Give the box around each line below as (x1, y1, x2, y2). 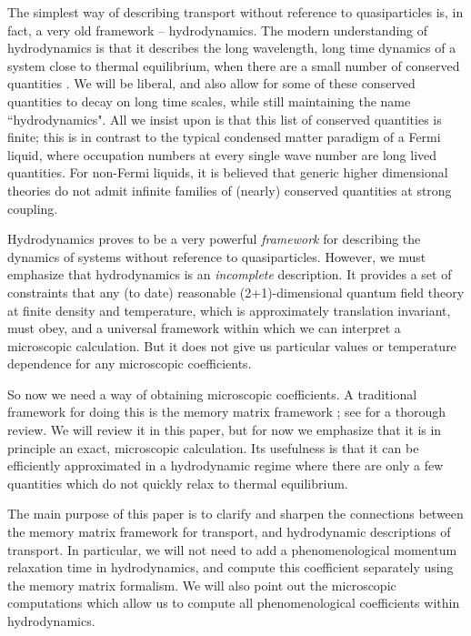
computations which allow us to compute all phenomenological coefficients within (7, 593, 460, 612)
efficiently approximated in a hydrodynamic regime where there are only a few (7, 456, 444, 475)
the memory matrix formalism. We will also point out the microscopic (7, 575, 396, 594)
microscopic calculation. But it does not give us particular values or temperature (7, 336, 456, 355)
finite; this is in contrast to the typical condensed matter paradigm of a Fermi (7, 127, 441, 146)
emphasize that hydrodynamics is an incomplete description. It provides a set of (7, 265, 452, 284)
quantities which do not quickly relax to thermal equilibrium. (7, 473, 348, 492)
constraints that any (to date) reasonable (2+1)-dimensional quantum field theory (7, 282, 465, 301)
